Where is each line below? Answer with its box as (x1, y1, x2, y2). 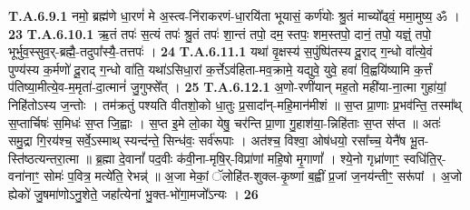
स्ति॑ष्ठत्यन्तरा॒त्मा (8, 148, 79, 167)
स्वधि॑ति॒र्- (403, 148, 446, 167)
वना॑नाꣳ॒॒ (8, 166, 40, 185)
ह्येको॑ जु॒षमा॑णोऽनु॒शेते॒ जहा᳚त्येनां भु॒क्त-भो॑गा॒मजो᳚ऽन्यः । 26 (8, 184, 259, 203)
